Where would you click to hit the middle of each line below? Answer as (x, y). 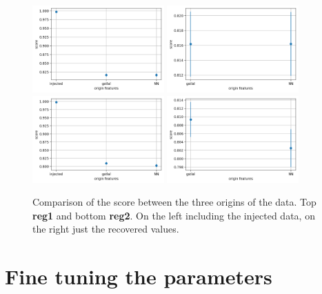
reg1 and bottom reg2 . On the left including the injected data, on (174, 215)
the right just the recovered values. (106, 229)
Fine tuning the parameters (139, 276)
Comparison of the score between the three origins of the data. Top (174, 202)
